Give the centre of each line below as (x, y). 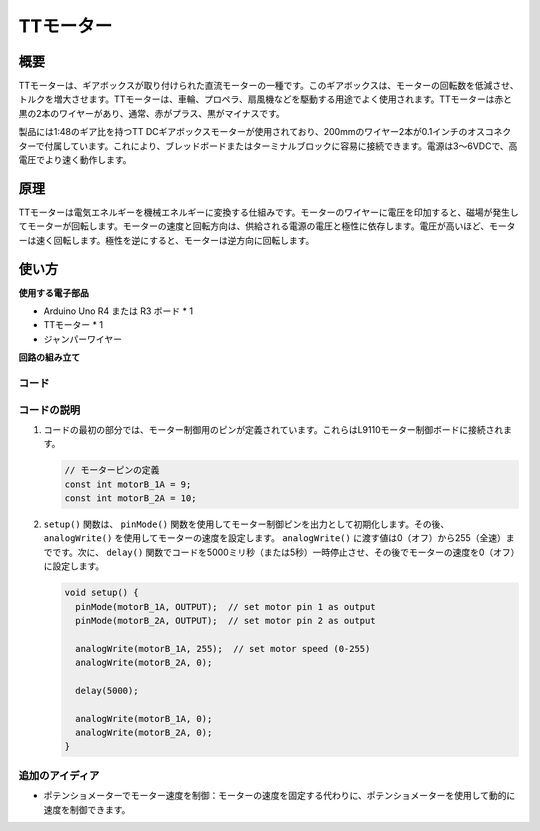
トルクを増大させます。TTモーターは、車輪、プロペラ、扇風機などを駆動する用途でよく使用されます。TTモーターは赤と (265, 99)
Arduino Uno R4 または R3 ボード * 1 (118, 311)
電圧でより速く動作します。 (75, 160)
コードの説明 (49, 410)
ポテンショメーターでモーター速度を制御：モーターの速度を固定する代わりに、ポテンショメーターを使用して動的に (279, 796)
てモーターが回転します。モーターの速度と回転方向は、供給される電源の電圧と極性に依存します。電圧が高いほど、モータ (267, 226)
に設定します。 (74, 566)
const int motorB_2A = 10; (130, 498)
